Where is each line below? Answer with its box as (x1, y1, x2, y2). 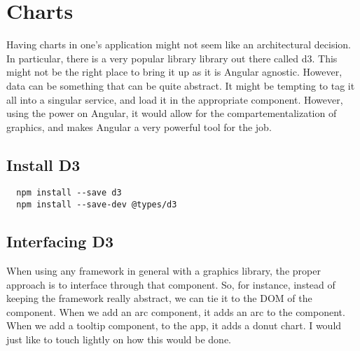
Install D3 (6, 153, 81, 175)
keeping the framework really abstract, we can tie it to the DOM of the (6, 291, 312, 305)
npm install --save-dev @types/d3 (16, 200, 177, 210)
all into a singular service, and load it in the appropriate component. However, (6, 92, 343, 106)
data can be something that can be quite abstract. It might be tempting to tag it (6, 78, 355, 92)
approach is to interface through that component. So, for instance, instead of (6, 277, 335, 291)
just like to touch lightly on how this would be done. (6, 331, 232, 346)
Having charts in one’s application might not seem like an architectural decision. (6, 37, 351, 52)
